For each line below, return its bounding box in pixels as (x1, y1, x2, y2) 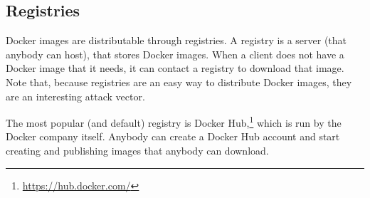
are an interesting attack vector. (6, 88, 145, 103)
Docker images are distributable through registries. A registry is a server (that (6, 33, 347, 48)
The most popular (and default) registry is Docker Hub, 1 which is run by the (6, 113, 342, 130)
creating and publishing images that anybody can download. (6, 143, 269, 158)
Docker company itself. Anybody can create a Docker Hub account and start (6, 129, 340, 144)
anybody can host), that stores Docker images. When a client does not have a (6, 46, 344, 61)
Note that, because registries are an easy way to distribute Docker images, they (6, 74, 352, 89)
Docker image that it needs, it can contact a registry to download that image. (6, 61, 344, 75)
